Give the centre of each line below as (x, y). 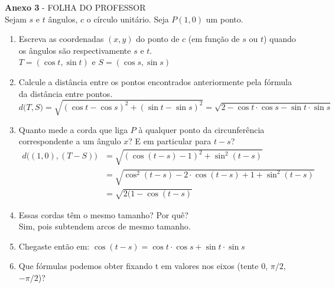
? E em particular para (170, 141)
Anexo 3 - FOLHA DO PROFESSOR (75, 7)
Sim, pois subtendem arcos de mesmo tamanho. (105, 226)
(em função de (214, 39)
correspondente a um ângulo (70, 141)
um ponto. (225, 19)
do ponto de (158, 39)
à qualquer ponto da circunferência (201, 129)
